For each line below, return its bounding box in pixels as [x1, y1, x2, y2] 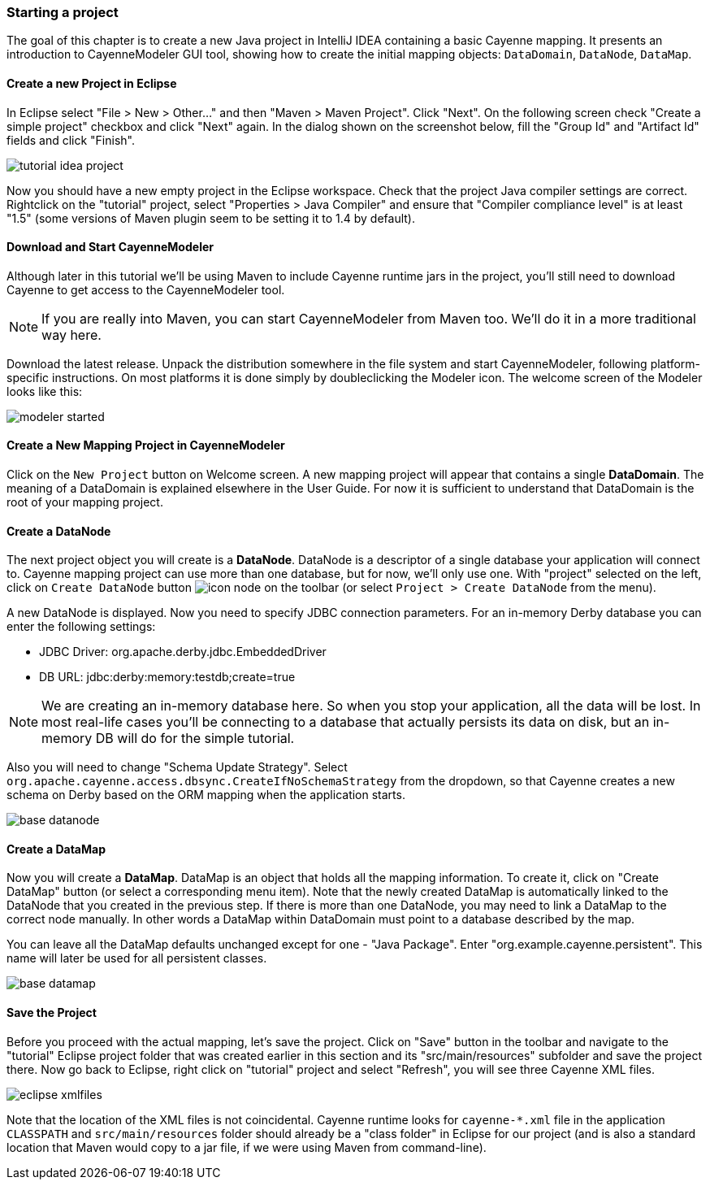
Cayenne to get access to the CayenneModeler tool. [6, 282, 285, 297]
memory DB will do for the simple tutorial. [41, 730, 295, 747]
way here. [41, 326, 102, 343]
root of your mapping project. [6, 495, 163, 510]
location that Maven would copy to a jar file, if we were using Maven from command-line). [6, 1140, 487, 1154]
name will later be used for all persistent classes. [6, 951, 267, 966]
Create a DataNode [6, 523, 111, 538]
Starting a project [6, 4, 119, 20]
